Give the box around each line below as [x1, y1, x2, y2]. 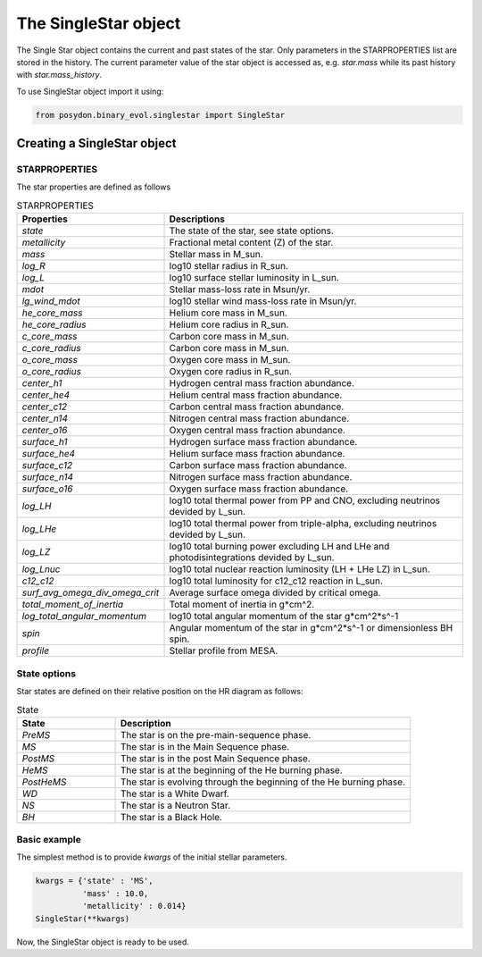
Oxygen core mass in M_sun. [169, 354, 291, 366]
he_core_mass [21, 306, 83, 319]
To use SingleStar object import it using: [16, 86, 164, 97]
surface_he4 [21, 448, 76, 460]
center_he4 [21, 389, 71, 401]
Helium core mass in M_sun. [169, 306, 287, 319]
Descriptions [169, 213, 225, 225]
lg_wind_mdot [21, 295, 80, 307]
